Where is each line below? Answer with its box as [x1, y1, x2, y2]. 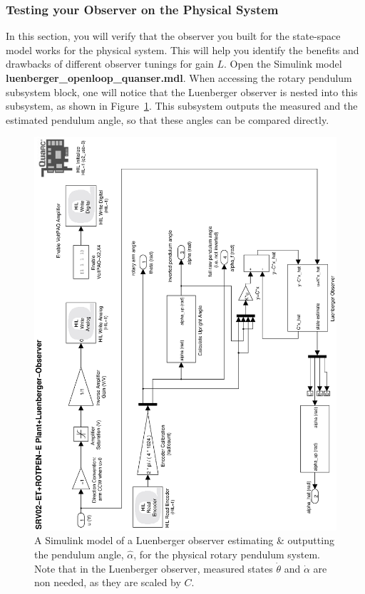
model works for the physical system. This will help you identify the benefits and [6, 42, 359, 57]
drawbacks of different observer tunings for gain [6, 56, 214, 71]
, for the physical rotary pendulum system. [133, 546, 320, 561]
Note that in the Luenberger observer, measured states [34, 561, 273, 575]
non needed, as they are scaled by [34, 575, 181, 590]
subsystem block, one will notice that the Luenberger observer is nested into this [6, 84, 358, 99]
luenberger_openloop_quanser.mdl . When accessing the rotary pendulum [6, 71, 352, 85]
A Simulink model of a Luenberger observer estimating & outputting [34, 533, 334, 548]
